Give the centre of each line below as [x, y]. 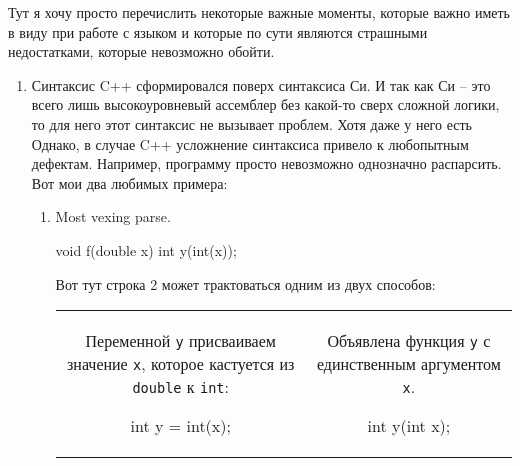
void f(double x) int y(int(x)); [146, 249]
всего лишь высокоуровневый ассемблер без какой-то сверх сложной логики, [265, 104]
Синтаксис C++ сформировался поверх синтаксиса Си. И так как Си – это [261, 84]
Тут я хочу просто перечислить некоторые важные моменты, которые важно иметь [259, 12]
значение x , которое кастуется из [181, 364]
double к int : [180, 387]
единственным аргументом [408, 364]
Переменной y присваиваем [180, 341]
